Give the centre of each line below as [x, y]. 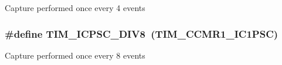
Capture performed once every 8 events [75, 55]
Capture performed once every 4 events [75, 8]
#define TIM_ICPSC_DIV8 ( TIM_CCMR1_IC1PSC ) [142, 33]
